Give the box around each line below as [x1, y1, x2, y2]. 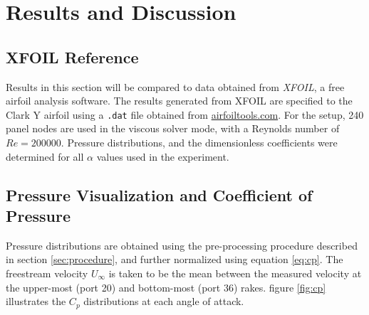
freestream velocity [6, 265, 88, 280]
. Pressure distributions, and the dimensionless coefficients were [61, 135, 338, 150]
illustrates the [6, 294, 66, 309]
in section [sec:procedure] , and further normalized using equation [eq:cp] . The [6, 252, 343, 267]
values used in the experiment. [96, 149, 229, 164]
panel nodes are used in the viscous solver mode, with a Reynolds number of [6, 121, 340, 136]
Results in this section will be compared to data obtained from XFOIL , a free [6, 79, 345, 94]
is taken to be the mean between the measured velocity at [108, 265, 362, 280]
